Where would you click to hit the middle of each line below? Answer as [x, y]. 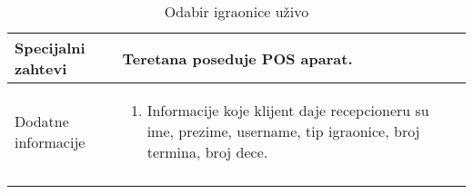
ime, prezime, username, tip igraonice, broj [283, 131]
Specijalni [50, 48]
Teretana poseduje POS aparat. [237, 58]
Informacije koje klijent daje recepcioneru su [288, 110]
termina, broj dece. [207, 152]
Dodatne [42, 121]
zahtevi [41, 68]
